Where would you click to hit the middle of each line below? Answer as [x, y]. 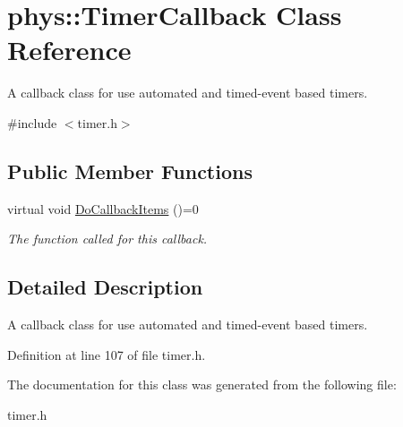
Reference [69, 50]
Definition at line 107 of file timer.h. [107, 354]
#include [32, 122]
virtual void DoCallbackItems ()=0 [103, 208]
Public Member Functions [130, 171]
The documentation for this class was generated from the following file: [202, 384]
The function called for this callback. [107, 239]
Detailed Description [105, 287]
